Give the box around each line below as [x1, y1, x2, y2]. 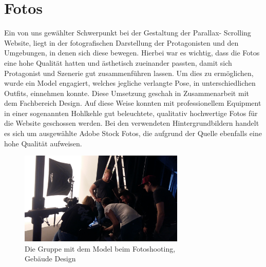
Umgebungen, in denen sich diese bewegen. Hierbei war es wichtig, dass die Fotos [4, 47, 260, 58]
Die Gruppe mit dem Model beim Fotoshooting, [25, 243, 176, 254]
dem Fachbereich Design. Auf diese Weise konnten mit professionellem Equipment [4, 98, 261, 108]
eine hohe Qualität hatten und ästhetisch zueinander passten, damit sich [4, 57, 232, 68]
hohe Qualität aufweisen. [4, 138, 82, 148]
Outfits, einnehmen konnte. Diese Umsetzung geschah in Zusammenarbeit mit [4, 87, 249, 98]
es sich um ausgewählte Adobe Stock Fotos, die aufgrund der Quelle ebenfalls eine [4, 128, 262, 139]
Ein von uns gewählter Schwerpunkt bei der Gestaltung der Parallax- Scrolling [4, 27, 251, 38]
